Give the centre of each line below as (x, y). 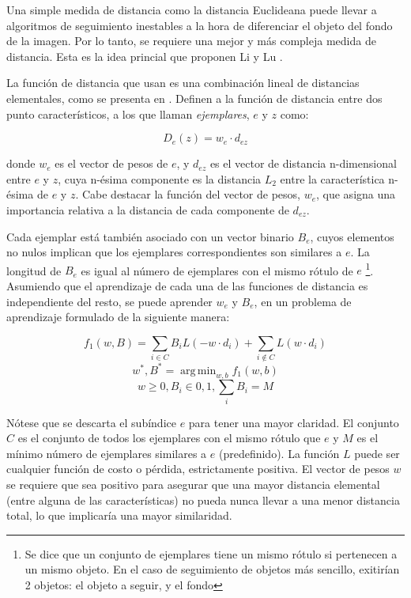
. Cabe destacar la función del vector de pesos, (188, 194)
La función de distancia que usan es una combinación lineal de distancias (183, 83)
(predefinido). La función (279, 453)
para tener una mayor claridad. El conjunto (294, 422)
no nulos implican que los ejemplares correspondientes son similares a (174, 252)
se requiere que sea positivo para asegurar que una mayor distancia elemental (193, 484)
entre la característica (332, 178)
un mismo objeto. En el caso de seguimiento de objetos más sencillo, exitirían (212, 569)
